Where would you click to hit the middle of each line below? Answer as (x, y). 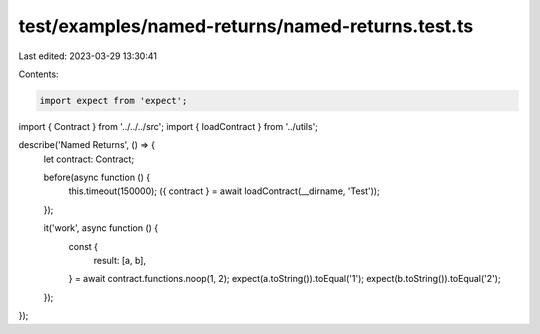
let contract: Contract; (89, 159)
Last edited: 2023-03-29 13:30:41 (87, 56)
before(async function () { (96, 177)
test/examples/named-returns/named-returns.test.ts (246, 26)
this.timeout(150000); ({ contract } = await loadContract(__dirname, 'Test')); (224, 191)
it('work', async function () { (101, 228)
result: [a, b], (120, 261)
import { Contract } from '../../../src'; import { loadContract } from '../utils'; (168, 126)
